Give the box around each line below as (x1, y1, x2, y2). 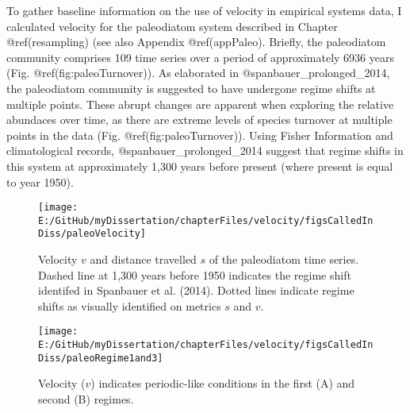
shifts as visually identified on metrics (38, 297, 221, 314)
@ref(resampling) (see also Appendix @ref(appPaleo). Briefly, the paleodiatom (6, 33, 386, 50)
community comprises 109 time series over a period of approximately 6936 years (6, 48, 395, 65)
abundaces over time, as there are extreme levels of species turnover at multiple (6, 111, 393, 128)
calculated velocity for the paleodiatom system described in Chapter (6, 17, 338, 34)
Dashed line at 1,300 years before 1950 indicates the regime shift (38, 266, 351, 283)
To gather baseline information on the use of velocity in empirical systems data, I (6, 2, 402, 18)
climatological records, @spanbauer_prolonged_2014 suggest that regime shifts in (6, 142, 404, 159)
